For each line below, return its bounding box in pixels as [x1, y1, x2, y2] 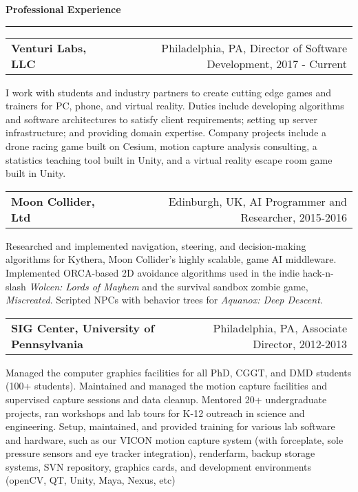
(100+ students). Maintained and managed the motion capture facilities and [6, 378, 327, 393]
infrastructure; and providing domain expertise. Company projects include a [6, 125, 327, 140]
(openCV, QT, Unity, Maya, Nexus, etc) [6, 473, 176, 487]
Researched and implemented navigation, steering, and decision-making [6, 238, 306, 253]
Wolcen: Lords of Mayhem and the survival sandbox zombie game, [29, 279, 308, 293]
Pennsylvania [11, 335, 83, 352]
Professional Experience [6, 2, 121, 16]
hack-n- [302, 265, 334, 279]
